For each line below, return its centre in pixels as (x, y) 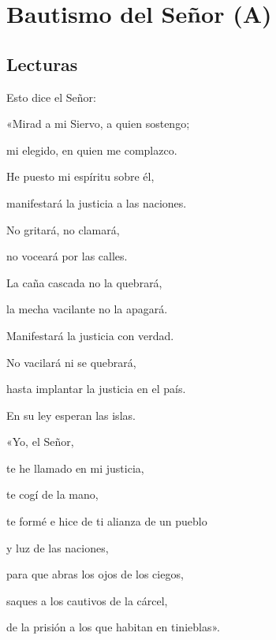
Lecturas (42, 64)
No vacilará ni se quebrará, (71, 362)
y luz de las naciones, (58, 547)
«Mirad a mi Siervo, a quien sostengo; (98, 124)
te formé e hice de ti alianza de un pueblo (107, 521)
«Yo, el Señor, (40, 442)
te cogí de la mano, (52, 494)
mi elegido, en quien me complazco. (92, 150)
